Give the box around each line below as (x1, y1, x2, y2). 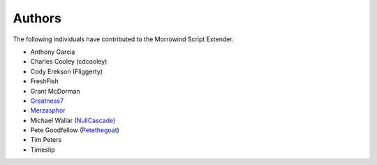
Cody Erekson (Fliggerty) (30, 67, 103, 76)
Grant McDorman (30, 87, 80, 95)
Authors (13, 10, 62, 26)
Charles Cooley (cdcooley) (30, 57, 108, 66)
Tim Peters (30, 136, 62, 144)
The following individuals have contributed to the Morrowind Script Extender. (13, 35, 234, 43)
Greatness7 (30, 96, 64, 105)
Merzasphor (30, 106, 66, 115)
